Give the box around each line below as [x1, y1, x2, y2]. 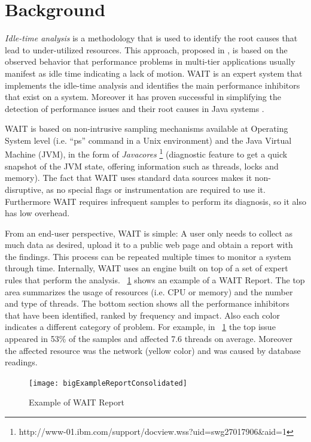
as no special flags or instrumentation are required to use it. [46, 183, 266, 195]
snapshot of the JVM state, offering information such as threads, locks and [5, 159, 279, 172]
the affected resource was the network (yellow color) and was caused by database [5, 344, 301, 356]
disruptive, [5, 183, 44, 195]
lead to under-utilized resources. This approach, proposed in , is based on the [5, 43, 288, 56]
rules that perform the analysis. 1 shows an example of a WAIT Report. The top [5, 274, 305, 286]
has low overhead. [5, 207, 70, 219]
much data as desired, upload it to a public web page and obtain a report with [5, 238, 293, 251]
